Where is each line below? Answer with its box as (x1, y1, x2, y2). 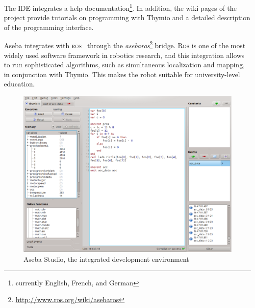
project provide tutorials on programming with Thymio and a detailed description (4, 12, 251, 23)
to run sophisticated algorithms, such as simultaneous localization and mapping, (4, 59, 245, 70)
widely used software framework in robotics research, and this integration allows (4, 50, 245, 60)
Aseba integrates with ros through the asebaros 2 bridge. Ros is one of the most (4, 39, 246, 51)
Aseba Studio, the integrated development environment (24, 253, 189, 264)
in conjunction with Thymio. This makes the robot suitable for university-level (4, 69, 240, 79)
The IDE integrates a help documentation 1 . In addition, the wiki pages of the (4, 1, 237, 13)
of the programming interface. (4, 22, 94, 32)
